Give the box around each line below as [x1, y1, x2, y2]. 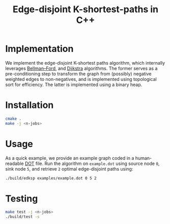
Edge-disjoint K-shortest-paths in [12, 4, 159, 15]
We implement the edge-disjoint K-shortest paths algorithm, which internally [5, 60, 165, 66]
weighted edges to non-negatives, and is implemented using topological [5, 76, 157, 82]
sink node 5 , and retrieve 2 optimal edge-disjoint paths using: [5, 165, 133, 172]
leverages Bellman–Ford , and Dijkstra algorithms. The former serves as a [5, 65, 158, 71]
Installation [5, 99, 54, 111]
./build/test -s [5, 214, 40, 219]
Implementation [5, 43, 74, 54]
